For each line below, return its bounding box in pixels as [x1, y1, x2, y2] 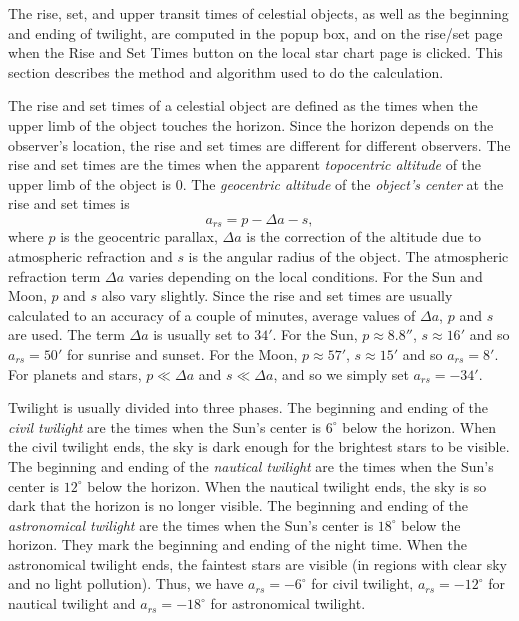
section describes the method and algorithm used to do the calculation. [8, 61, 444, 82]
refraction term [8, 265, 101, 286]
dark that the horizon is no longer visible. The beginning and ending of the [8, 495, 468, 516]
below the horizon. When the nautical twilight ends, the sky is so [87, 475, 487, 496]
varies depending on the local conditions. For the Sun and [128, 265, 483, 286]
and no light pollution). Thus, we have [8, 573, 244, 594]
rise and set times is [8, 193, 130, 214]
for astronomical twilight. [210, 593, 366, 614]
